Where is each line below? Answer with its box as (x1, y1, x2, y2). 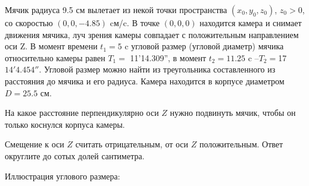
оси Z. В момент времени (5, 40, 98, 52)
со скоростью (5, 17, 53, 29)
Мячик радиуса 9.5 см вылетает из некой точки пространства (5, 4, 227, 15)
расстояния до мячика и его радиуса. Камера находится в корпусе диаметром (5, 74, 285, 87)
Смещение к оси (5, 138, 64, 150)
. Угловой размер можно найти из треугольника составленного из (39, 63, 276, 75)
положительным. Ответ (199, 138, 283, 150)
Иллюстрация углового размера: (5, 169, 120, 182)
